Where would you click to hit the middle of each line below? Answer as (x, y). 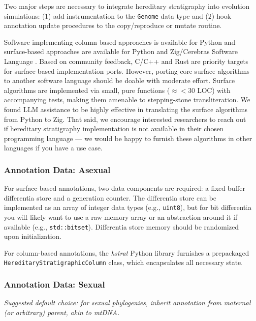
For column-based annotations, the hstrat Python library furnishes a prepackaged (127, 252)
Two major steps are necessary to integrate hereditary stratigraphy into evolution (127, 6)
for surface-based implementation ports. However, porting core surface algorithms (127, 71)
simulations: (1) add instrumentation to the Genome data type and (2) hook (118, 15)
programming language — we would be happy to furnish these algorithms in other (128, 138)
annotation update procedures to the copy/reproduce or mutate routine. (113, 25)
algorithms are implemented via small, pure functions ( (87, 90)
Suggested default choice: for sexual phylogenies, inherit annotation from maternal (128, 303)
